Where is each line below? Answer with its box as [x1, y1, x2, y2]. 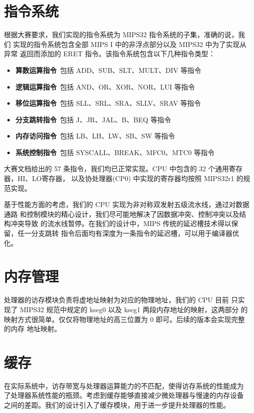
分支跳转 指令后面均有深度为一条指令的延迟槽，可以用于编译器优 [31, 228, 239, 238]
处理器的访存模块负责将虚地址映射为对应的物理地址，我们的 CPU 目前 [4, 295, 229, 305]
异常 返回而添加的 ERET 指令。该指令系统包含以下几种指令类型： [4, 48, 215, 59]
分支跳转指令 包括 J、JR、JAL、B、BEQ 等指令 [15, 114, 171, 124]
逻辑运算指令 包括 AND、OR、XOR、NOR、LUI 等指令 [15, 81, 195, 92]
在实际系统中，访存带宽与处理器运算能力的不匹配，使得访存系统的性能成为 [4, 380, 244, 390]
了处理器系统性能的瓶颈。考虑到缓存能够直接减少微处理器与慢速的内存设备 [4, 390, 244, 400]
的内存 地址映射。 [4, 323, 61, 334]
